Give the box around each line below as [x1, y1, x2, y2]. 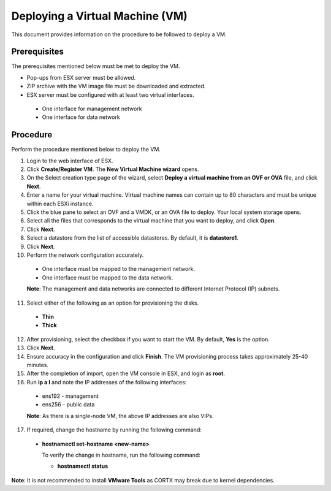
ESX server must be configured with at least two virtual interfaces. [26, 91, 194, 98]
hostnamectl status [57, 463, 108, 470]
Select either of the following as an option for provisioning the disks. [26, 299, 199, 306]
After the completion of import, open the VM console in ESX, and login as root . [26, 370, 226, 377]
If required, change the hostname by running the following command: [26, 426, 202, 433]
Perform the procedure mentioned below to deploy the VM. [11, 146, 161, 153]
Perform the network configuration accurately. [26, 251, 144, 259]
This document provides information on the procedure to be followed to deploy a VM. [11, 31, 227, 38]
